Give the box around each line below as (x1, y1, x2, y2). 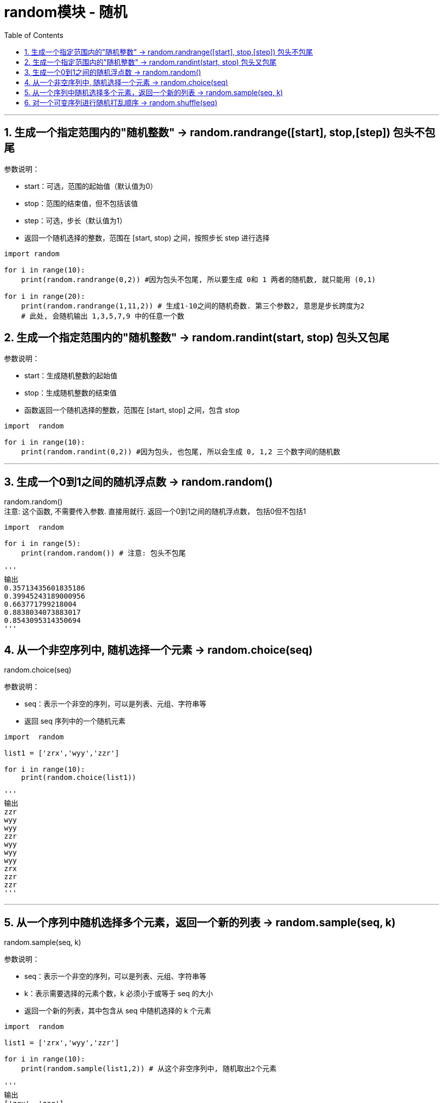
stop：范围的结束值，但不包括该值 (24, 199, 138, 208)
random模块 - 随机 (4, 4, 127, 21)
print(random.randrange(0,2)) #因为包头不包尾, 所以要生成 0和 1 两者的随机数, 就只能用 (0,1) (21, 275, 376, 284)
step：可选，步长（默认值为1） (24, 216, 127, 225)
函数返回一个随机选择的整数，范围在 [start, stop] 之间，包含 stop (24, 406, 240, 415)
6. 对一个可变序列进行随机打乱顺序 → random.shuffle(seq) (24, 98, 217, 107)
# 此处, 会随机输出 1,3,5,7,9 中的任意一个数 (21, 311, 185, 320)
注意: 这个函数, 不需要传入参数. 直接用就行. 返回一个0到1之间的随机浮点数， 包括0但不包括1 (4, 507, 306, 516)
